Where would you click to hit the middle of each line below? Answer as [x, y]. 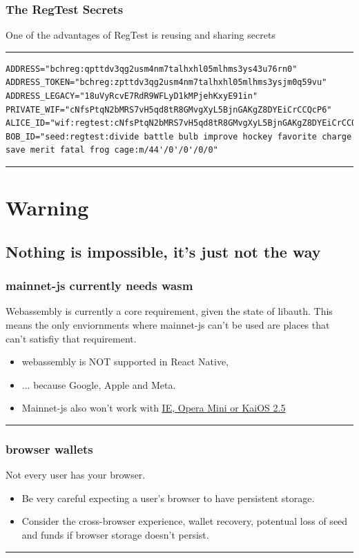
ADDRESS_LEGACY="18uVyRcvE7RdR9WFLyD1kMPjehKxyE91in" [132, 96]
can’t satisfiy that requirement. [71, 338]
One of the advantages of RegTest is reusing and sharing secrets [140, 35]
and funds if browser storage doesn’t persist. [115, 534]
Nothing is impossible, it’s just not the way [163, 251]
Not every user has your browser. [76, 475]
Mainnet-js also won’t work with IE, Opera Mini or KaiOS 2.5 [154, 408]
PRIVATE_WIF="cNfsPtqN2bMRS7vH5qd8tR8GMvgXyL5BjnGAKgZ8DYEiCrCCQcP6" [169, 109]
